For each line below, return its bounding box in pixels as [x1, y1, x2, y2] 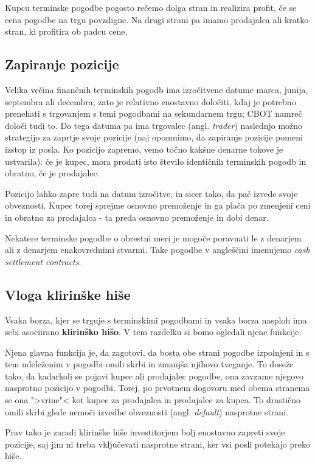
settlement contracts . [5, 255, 81, 268]
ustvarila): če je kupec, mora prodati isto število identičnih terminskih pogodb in [5, 154, 306, 167]
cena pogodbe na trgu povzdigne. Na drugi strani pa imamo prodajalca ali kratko [5, 13, 309, 26]
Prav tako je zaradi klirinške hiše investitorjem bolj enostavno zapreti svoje [5, 426, 285, 438]
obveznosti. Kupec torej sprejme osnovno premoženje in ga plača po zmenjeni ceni [5, 199, 311, 212]
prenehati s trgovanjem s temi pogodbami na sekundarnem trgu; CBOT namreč [5, 107, 302, 120]
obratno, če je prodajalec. [5, 167, 100, 179]
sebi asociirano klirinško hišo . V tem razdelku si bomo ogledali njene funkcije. [5, 325, 302, 338]
